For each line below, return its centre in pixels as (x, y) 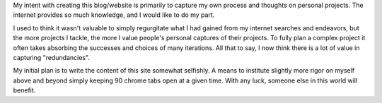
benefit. (24, 90)
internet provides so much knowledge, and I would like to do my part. (114, 15)
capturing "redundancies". (51, 57)
